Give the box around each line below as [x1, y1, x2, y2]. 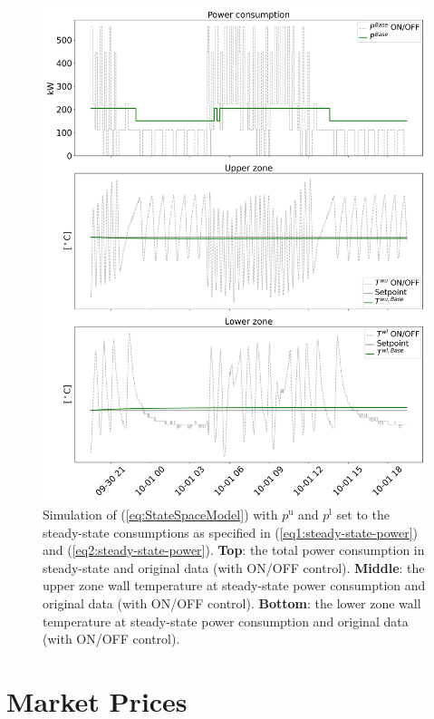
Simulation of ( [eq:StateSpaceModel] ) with [43, 505, 278, 524]
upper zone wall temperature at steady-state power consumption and [43, 576, 426, 595]
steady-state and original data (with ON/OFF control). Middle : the [43, 558, 425, 577]
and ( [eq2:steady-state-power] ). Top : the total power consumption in [43, 540, 425, 559]
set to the [336, 505, 390, 524]
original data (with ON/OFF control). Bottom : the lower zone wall [43, 594, 421, 612]
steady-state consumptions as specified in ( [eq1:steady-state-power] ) [43, 522, 419, 541]
